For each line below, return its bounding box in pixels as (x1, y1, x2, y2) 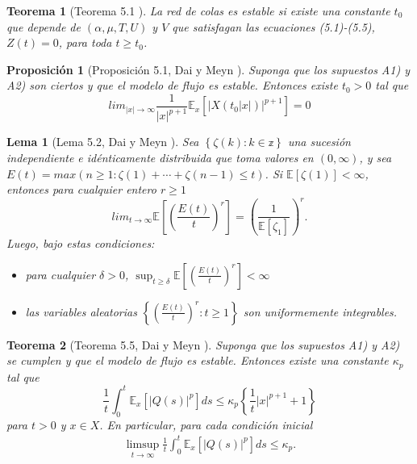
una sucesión (287, 133, 351, 150)
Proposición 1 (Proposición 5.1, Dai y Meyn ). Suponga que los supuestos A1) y (6, 61, 410, 77)
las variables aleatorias (25, 303, 137, 320)
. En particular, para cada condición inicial (99, 416, 313, 433)
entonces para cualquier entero (6, 181, 156, 198)
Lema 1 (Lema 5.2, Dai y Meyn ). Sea (6, 133, 199, 150)
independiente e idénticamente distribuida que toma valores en (6, 148, 314, 165)
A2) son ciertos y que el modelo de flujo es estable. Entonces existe (6, 77, 338, 94)
